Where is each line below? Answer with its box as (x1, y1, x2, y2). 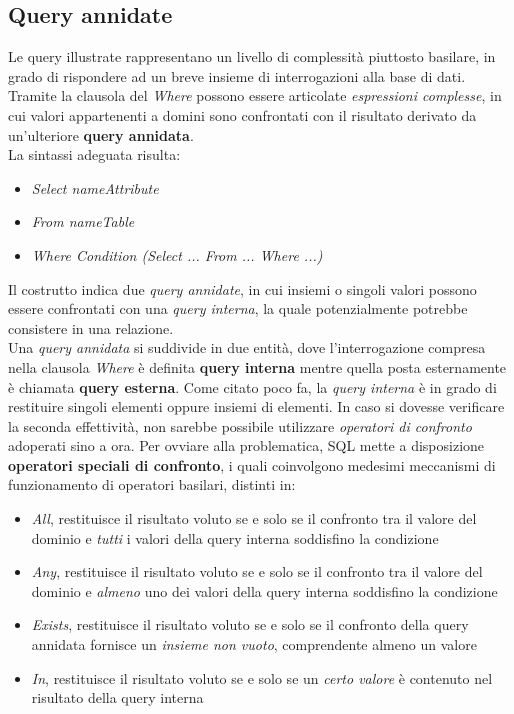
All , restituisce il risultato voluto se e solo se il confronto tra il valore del (31, 508, 477, 529)
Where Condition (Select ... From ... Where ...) (31, 244, 323, 265)
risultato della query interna (31, 687, 204, 708)
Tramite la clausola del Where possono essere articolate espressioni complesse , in (8, 85, 502, 106)
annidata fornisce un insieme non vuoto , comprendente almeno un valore (31, 634, 477, 655)
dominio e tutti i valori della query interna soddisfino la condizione (31, 527, 439, 548)
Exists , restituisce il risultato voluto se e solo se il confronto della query (31, 614, 469, 635)
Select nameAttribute (31, 177, 159, 198)
